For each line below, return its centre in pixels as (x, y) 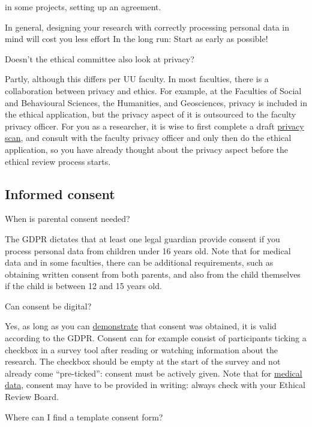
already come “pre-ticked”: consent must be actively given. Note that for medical (154, 373)
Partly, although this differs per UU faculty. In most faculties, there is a (137, 79)
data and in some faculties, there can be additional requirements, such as (139, 262)
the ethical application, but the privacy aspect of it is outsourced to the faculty (151, 114)
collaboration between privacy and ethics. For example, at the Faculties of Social (153, 90)
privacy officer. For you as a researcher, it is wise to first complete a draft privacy (154, 126)
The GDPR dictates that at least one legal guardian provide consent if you (142, 238)
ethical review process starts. (58, 161)
